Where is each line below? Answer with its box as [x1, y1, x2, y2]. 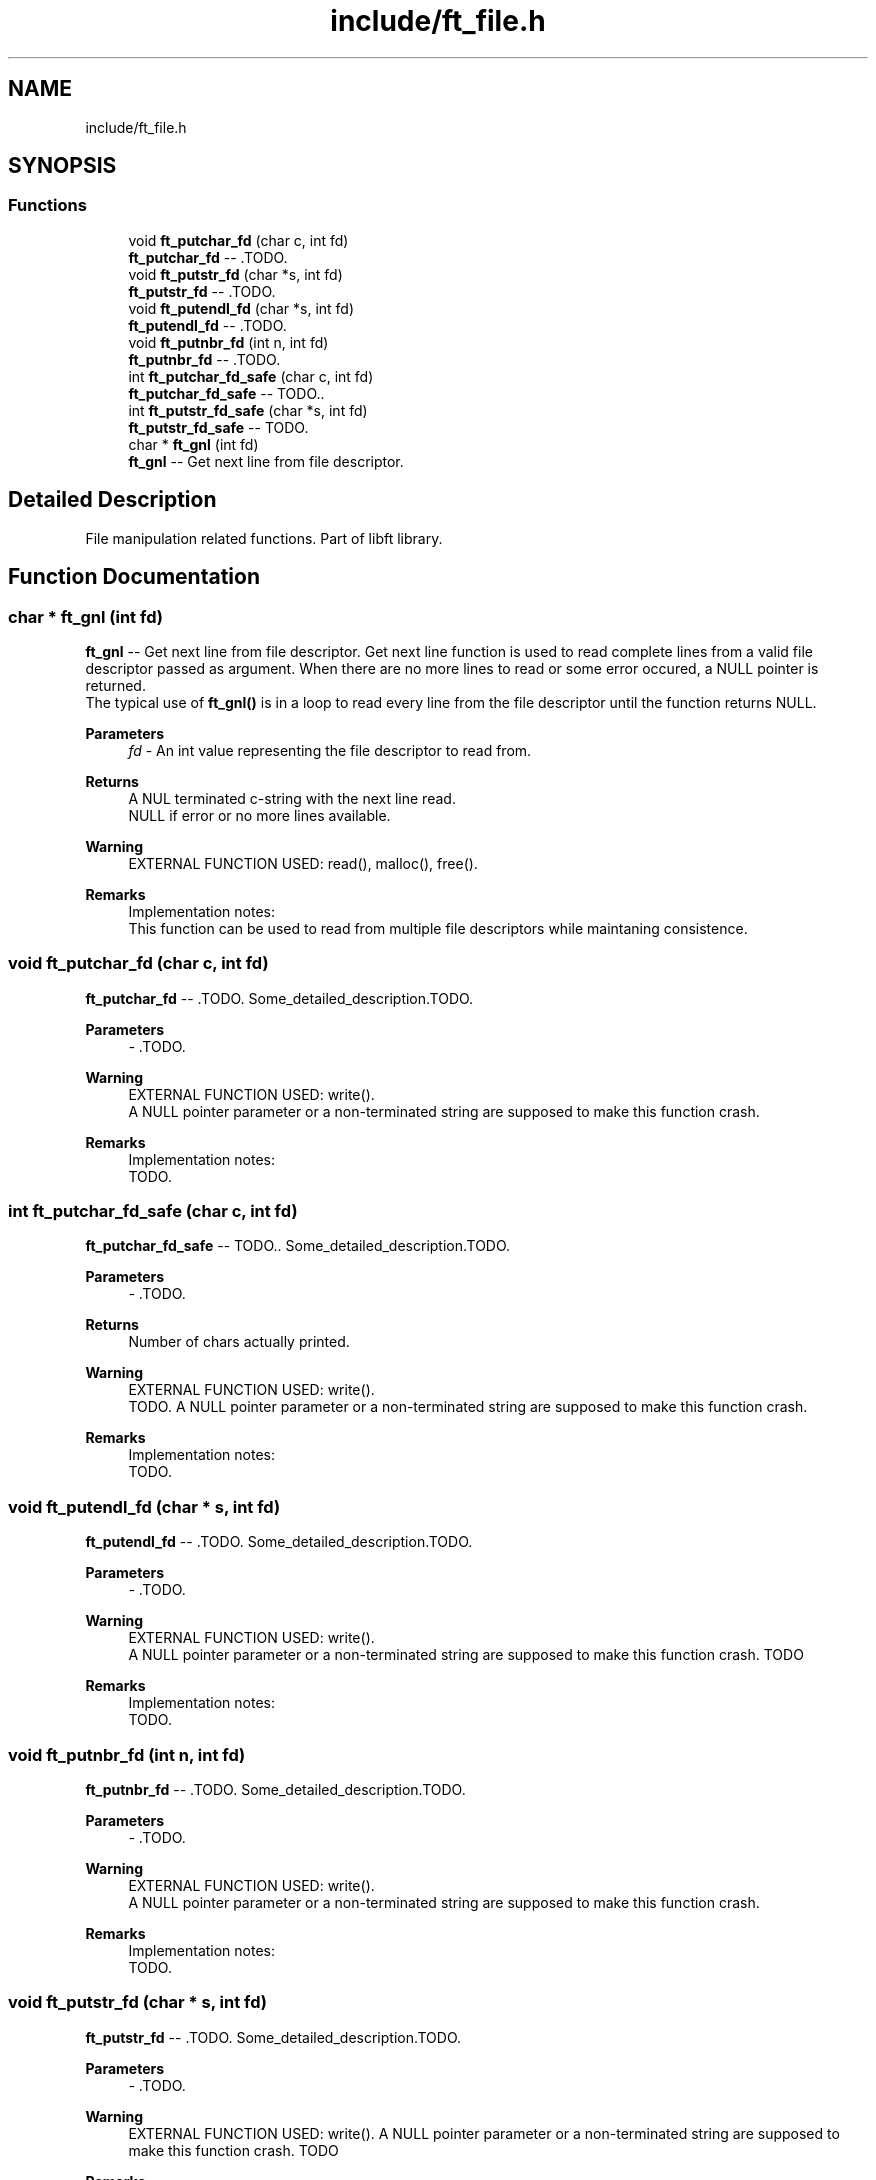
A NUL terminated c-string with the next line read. [128, 789, 456, 807]
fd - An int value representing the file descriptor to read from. [128, 741, 532, 759]
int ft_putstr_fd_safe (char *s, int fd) [128, 401, 368, 419]
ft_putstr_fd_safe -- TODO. [128, 418, 309, 436]
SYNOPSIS [8, 153, 117, 179]
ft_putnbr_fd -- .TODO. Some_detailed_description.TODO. [85, 1780, 466, 1798]
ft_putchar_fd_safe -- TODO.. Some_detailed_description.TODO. [85, 1237, 511, 1255]
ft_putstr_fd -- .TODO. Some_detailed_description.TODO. [85, 2028, 462, 2046]
